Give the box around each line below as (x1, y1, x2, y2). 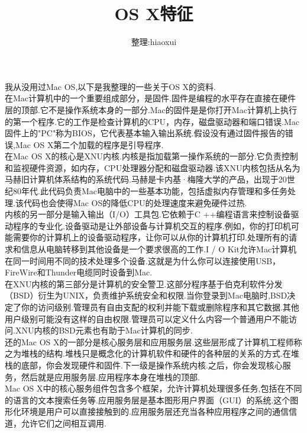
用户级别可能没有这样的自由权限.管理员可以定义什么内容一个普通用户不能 (5, 312, 289, 325)
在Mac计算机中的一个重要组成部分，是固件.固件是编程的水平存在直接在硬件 (5, 92, 296, 104)
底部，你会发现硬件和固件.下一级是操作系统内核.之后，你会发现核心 (21, 358, 283, 371)
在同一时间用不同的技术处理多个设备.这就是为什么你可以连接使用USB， (5, 254, 281, 267)
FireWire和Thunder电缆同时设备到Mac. (5, 266, 153, 278)
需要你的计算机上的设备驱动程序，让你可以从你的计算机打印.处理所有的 (12, 231, 289, 243)
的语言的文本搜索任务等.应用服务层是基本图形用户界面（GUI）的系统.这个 (5, 393, 290, 406)
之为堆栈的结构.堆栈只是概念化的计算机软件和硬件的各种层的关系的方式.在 (5, 347, 291, 360)
